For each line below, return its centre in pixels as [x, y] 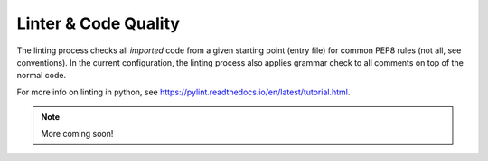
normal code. [42, 76]
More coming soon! [77, 133]
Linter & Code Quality [99, 23]
